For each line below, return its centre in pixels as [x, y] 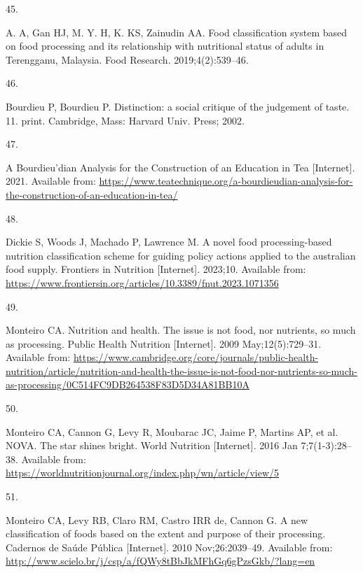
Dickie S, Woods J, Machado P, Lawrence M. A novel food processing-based [169, 242]
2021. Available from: [51, 181]
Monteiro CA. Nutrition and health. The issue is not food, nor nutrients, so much [181, 330]
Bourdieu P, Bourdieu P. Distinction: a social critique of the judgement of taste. [178, 106]
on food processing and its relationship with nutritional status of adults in [165, 46]
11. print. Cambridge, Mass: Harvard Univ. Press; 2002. [125, 120]
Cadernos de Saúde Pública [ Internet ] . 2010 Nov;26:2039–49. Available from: [169, 547]
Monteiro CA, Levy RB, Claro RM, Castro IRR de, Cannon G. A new [157, 519]
